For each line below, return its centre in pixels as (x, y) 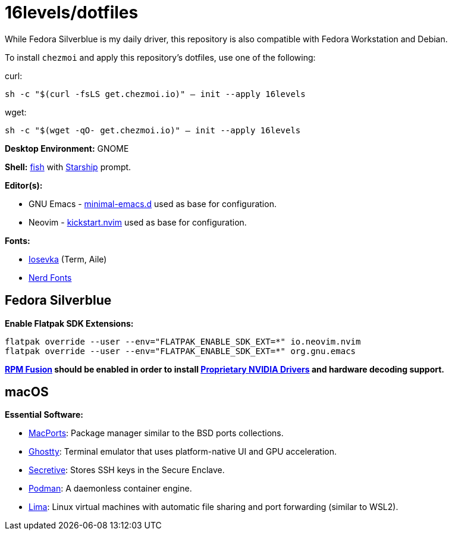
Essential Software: (44, 415)
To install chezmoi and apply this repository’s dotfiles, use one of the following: (160, 57)
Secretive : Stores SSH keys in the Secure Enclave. (127, 470)
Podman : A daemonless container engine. (110, 489)
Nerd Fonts (50, 277)
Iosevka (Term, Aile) (68, 259)
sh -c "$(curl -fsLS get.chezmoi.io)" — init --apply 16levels (155, 94)
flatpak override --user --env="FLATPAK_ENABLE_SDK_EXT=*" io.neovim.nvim (183, 341)
